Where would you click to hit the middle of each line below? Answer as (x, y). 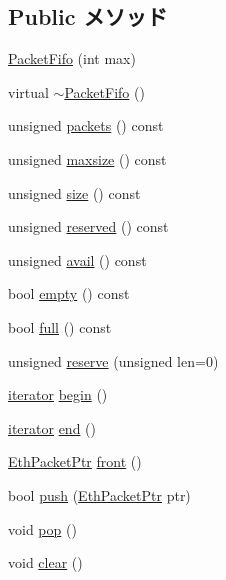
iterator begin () (58, 394)
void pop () (42, 528)
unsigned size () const (74, 192)
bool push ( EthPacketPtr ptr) (99, 494)
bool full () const (60, 326)
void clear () (45, 562)
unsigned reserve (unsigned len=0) (113, 360)
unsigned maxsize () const (87, 158)
